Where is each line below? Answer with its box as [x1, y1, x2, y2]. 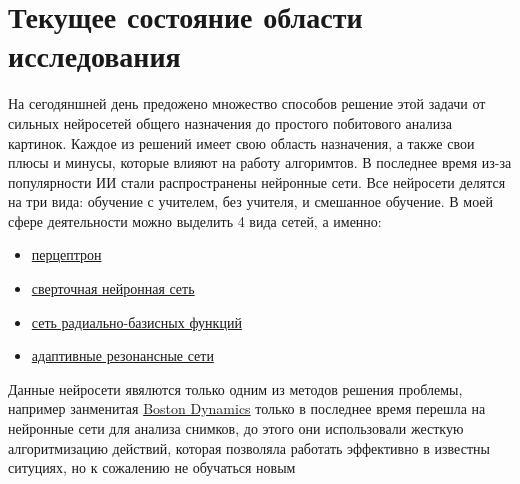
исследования [8, 35, 181, 76]
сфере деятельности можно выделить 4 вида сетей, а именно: [8, 210, 382, 231]
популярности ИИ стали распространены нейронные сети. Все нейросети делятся [8, 171, 506, 192]
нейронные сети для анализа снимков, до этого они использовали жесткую [8, 418, 464, 439]
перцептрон [31, 244, 102, 265]
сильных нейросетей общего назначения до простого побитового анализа [8, 112, 452, 133]
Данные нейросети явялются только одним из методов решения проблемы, [8, 378, 463, 399]
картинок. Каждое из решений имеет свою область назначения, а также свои [8, 132, 475, 153]
